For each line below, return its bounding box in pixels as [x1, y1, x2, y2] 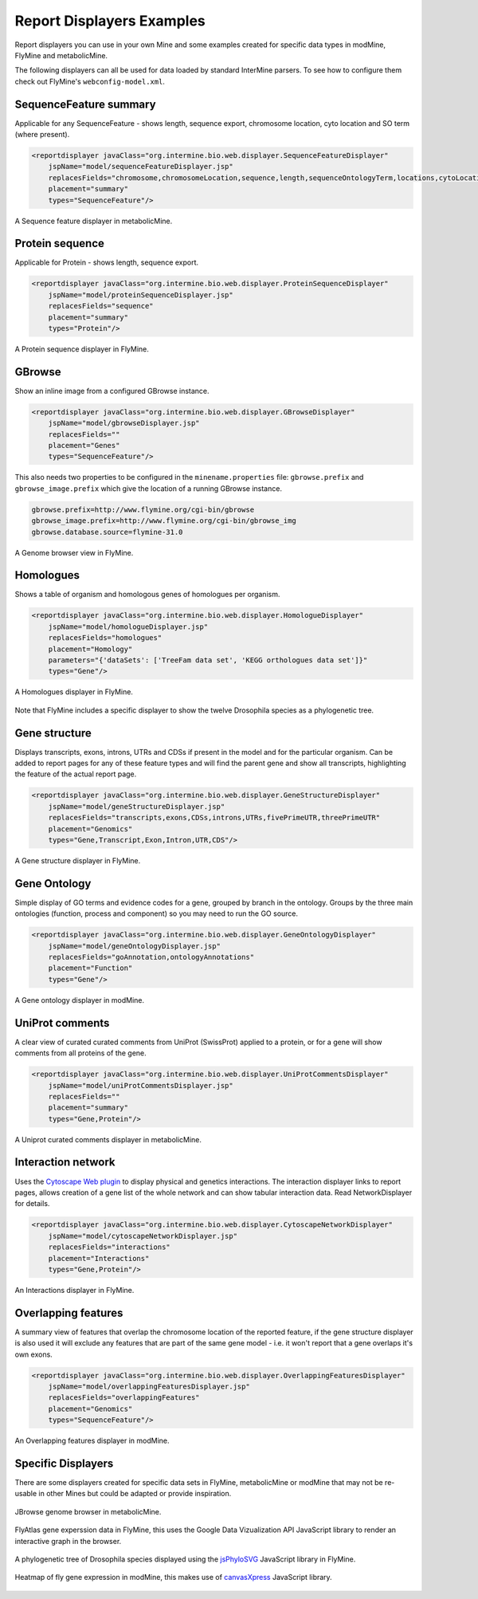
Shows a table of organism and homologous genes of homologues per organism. [14, 590, 280, 599]
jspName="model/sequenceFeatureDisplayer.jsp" [48, 162, 234, 171]
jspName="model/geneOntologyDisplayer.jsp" [48, 941, 221, 950]
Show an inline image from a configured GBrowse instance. [14, 386, 210, 395]
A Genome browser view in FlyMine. [14, 548, 134, 557]
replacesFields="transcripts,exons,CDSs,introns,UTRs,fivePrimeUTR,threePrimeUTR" [48, 813, 381, 823]
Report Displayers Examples [14, 12, 206, 29]
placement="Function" [48, 964, 133, 972]
